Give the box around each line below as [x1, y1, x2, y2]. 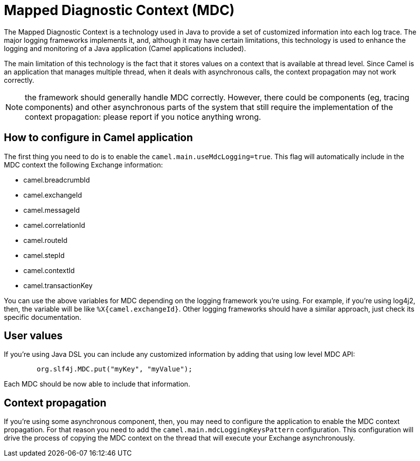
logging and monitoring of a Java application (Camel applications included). [4, 44, 246, 53]
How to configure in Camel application [4, 131, 193, 144]
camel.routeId [23, 236, 68, 244]
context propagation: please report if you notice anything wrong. [25, 111, 261, 122]
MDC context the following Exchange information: [4, 160, 163, 169]
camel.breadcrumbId [23, 175, 90, 184]
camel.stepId [23, 251, 65, 259]
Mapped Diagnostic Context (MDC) [4, 2, 235, 18]
